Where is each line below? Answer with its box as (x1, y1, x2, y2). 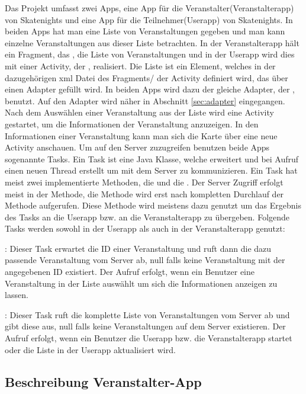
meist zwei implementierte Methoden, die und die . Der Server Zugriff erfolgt (5, 175, 284, 188)
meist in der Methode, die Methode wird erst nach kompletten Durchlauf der (5, 187, 284, 200)
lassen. (5, 289, 28, 301)
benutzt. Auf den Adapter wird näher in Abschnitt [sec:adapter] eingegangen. (5, 94, 285, 107)
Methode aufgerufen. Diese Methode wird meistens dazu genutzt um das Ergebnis (5, 199, 302, 212)
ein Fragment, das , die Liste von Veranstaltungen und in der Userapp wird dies (5, 48, 295, 60)
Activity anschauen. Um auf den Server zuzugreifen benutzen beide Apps (5, 141, 270, 153)
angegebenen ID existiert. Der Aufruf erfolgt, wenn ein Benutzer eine (5, 265, 255, 278)
